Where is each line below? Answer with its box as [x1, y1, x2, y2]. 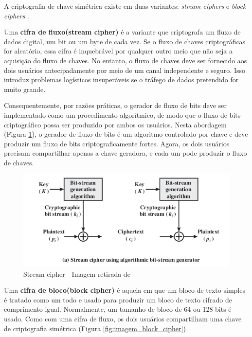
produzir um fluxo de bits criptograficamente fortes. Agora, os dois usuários [4, 138, 230, 148]
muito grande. [4, 84, 46, 94]
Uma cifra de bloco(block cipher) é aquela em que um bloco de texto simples [4, 285, 245, 295]
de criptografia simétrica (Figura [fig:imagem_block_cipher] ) [4, 323, 186, 333]
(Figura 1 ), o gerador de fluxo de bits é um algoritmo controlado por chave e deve [4, 129, 248, 139]
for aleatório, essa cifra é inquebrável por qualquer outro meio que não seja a [4, 46, 233, 56]
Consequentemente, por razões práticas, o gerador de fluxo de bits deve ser [4, 100, 227, 110]
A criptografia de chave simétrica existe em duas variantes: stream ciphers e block [4, 1, 246, 11]
